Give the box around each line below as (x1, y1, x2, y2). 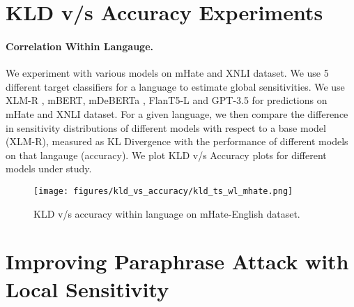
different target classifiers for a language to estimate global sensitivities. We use (6, 79, 345, 93)
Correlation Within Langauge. (6, 38, 153, 53)
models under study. (6, 161, 92, 176)
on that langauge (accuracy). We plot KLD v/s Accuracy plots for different (6, 147, 327, 162)
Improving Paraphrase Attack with (6, 247, 349, 276)
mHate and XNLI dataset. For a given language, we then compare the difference (6, 106, 348, 121)
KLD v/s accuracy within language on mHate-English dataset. (33, 206, 300, 220)
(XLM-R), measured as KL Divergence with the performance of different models (6, 134, 348, 149)
